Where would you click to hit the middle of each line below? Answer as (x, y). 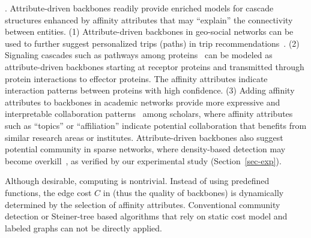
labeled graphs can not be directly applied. (83, 228)
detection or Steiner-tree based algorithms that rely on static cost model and (146, 216)
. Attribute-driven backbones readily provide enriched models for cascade (139, 8)
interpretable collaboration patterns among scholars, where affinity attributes (149, 114)
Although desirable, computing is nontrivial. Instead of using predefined (137, 181)
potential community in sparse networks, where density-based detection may (145, 149)
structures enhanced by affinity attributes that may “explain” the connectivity (149, 19)
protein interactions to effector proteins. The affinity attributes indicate (136, 78)
